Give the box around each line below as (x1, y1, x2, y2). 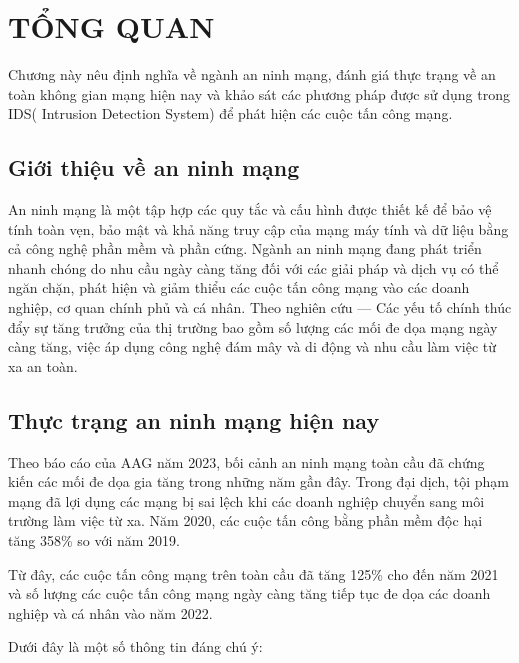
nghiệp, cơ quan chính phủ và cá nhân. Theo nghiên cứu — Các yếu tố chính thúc (8, 297, 512, 318)
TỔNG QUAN (8, 6, 215, 47)
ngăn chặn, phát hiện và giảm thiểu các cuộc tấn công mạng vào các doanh (8, 277, 470, 298)
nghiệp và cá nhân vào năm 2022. (8, 602, 213, 623)
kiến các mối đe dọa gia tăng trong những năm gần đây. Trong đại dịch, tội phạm (8, 471, 510, 492)
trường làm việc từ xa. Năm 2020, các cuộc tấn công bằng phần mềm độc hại (8, 510, 483, 531)
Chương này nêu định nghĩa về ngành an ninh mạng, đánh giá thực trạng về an (8, 64, 496, 85)
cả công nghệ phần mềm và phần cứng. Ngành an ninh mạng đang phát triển (8, 238, 482, 259)
